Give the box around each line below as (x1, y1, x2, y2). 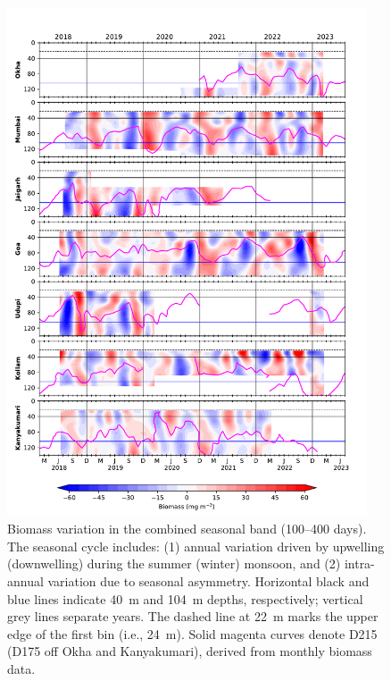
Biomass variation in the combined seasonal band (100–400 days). (7, 519, 367, 538)
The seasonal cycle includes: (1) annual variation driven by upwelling (7, 536, 385, 555)
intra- (344, 554, 375, 573)
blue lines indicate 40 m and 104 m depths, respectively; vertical (7, 589, 363, 608)
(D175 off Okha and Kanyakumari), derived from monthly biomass (7, 642, 372, 660)
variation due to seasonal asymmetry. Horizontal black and (47, 572, 370, 591)
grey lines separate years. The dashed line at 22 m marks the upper (7, 607, 379, 626)
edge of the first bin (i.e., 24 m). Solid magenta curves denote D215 (7, 624, 378, 643)
